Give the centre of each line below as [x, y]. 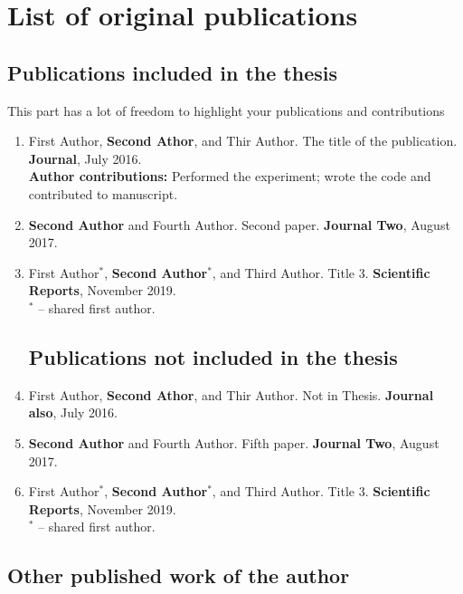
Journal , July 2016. [85, 158]
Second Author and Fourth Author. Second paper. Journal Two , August [239, 224]
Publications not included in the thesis [213, 356]
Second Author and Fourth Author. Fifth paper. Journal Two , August [234, 442]
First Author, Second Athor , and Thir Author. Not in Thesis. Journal [231, 394]
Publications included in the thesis [172, 72]
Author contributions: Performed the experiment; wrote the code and [230, 176]
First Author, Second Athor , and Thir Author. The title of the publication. [243, 141]
